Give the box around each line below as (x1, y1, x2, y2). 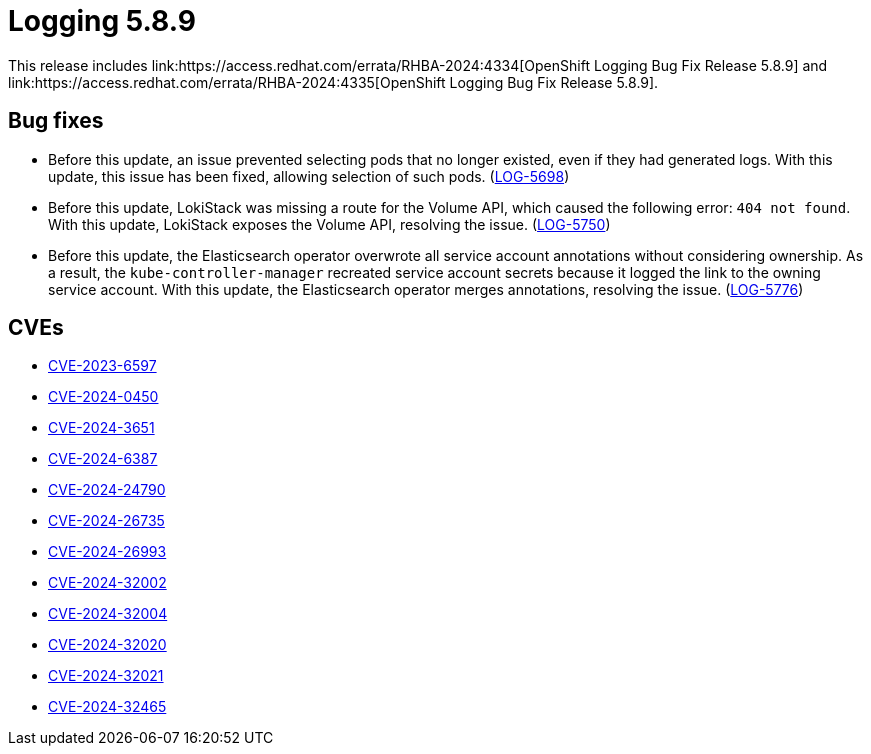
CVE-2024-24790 (48, 481, 166, 499)
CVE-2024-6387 (48, 450, 158, 468)
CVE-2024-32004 (48, 605, 168, 623)
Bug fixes (8, 108, 104, 134)
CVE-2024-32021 (48, 667, 164, 685)
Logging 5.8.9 (8, 4, 196, 38)
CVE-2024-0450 (48, 388, 159, 406)
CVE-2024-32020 (48, 636, 167, 654)
